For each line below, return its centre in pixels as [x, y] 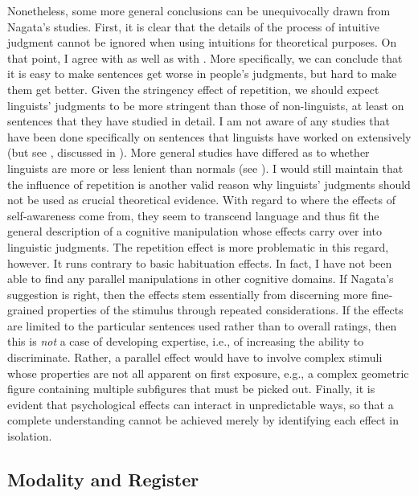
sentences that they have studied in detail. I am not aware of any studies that [199, 121]
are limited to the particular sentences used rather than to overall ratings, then [202, 325]
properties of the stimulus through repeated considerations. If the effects [225, 310]
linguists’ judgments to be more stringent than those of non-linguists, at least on [206, 105]
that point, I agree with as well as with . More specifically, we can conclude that [205, 57]
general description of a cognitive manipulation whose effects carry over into [195, 231]
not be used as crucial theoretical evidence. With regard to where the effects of [201, 200]
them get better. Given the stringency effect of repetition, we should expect [193, 89]
